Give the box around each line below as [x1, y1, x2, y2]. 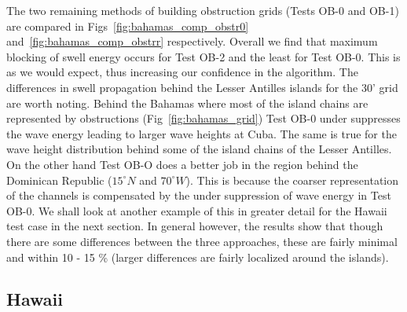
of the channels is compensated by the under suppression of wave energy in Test [6, 187, 391, 204]
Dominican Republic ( [6, 171, 112, 188]
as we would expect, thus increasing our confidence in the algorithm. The [6, 64, 358, 80]
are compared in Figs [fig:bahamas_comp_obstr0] [6, 17, 249, 34]
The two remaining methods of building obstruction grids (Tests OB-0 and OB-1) [6, 2, 399, 18]
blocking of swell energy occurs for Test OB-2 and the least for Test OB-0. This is [6, 48, 401, 64]
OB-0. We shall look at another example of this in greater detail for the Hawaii [6, 202, 387, 218]
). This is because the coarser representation [185, 171, 399, 188]
